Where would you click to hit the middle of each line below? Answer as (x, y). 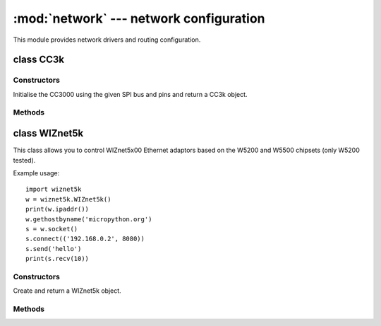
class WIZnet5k (48, 133)
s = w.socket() (52, 229)
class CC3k (39, 60)
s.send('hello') (54, 249)
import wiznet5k (54, 190)
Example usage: (36, 173)
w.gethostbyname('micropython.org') (89, 219)
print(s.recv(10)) (58, 259)
